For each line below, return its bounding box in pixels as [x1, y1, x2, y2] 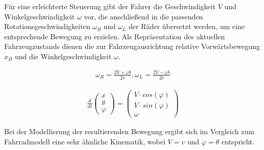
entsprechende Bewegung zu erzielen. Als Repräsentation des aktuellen [4, 31, 225, 41]
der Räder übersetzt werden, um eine [128, 21, 245, 32]
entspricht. [222, 136, 255, 146]
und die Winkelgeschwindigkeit [14, 51, 112, 61]
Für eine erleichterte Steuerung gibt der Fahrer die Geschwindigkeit [4, 1, 216, 11]
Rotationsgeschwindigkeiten [4, 21, 91, 32]
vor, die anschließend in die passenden [84, 11, 203, 21]
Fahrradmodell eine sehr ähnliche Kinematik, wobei [4, 136, 166, 146]
